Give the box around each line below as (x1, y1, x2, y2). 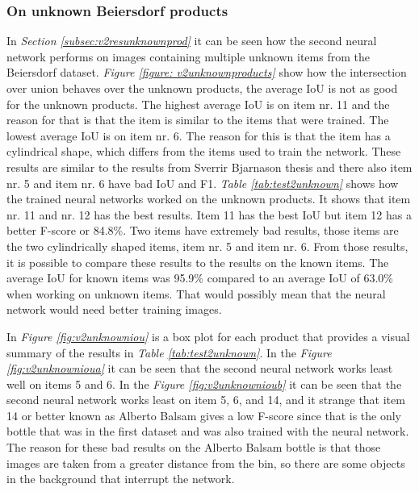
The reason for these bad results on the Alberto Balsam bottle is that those (6, 439, 381, 456)
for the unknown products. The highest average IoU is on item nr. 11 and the (6, 95, 390, 112)
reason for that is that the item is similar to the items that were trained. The (6, 111, 389, 128)
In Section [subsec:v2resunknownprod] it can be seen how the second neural (6, 32, 377, 49)
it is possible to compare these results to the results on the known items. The (6, 253, 389, 270)
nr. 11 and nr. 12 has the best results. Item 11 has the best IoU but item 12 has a (6, 206, 412, 223)
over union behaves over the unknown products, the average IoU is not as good (6, 80, 398, 96)
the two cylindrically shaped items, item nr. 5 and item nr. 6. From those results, (6, 237, 409, 254)
